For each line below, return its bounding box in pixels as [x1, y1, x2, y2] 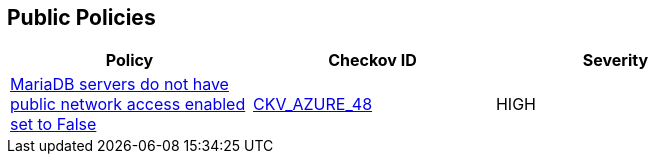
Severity [582, 50, 649, 71]
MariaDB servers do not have [10, 74, 229, 95]
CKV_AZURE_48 [252, 94, 373, 115]
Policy [105, 50, 154, 71]
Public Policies [7, 5, 156, 30]
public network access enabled [10, 94, 246, 115]
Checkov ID [328, 50, 417, 71]
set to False [10, 114, 97, 135]
